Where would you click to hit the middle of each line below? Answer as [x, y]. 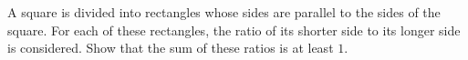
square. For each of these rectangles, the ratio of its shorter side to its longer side [234, 30]
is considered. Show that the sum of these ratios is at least [171, 48]
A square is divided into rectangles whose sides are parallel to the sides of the [224, 12]
